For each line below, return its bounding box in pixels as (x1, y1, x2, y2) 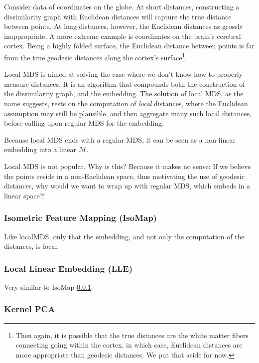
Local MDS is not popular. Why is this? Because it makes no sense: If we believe (4, 161, 251, 171)
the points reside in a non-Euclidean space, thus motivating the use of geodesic (4, 171, 245, 181)
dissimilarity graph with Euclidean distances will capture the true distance (4, 11, 232, 21)
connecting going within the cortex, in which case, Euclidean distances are (15, 340, 243, 350)
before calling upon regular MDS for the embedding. (4, 118, 164, 128)
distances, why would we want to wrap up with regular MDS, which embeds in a (4, 181, 251, 191)
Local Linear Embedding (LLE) (4, 262, 133, 274)
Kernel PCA (4, 303, 55, 315)
